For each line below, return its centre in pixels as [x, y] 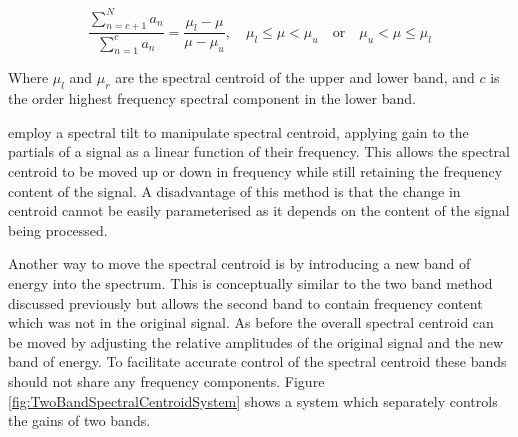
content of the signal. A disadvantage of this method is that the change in [234, 190]
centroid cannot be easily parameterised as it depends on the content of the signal [259, 210]
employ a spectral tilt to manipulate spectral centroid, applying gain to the [238, 131]
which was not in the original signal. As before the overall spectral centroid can [251, 322]
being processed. [58, 229]
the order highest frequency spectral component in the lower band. [212, 98]
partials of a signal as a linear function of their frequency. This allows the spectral [259, 151]
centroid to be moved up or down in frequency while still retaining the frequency [255, 171]
